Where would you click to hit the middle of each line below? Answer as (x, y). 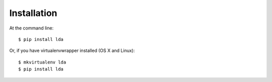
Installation (33, 13)
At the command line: (31, 28)
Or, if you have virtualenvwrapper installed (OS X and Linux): (72, 50)
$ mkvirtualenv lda (42, 62)
